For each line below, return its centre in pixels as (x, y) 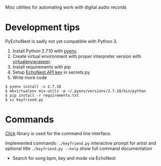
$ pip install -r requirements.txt (42, 95)
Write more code (30, 77)
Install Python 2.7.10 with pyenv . (45, 51)
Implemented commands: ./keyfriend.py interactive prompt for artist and (80, 143)
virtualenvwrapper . (32, 61)
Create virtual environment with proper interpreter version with (77, 56)
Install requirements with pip (41, 66)
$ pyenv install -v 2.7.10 (33, 86)
